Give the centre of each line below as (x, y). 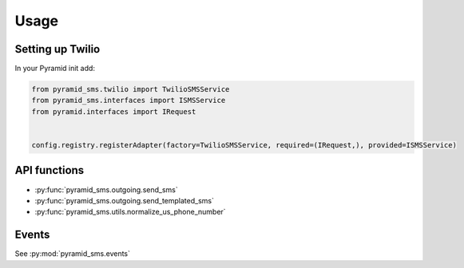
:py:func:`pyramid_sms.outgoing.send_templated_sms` (125, 200)
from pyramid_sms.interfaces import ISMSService (129, 100)
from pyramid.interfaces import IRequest (114, 111)
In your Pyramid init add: (55, 69)
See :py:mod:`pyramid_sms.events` (73, 254)
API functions (50, 170)
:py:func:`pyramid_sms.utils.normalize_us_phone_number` (131, 212)
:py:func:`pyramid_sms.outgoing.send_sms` (107, 189)
